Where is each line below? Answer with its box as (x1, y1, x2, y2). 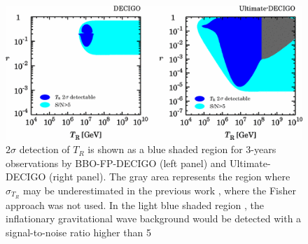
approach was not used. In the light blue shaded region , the (6, 197, 264, 212)
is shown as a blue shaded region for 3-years (87, 142, 276, 157)
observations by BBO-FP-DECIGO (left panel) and (6, 155, 227, 170)
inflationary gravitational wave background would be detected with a (6, 211, 302, 226)
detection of (19, 142, 70, 157)
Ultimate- (229, 155, 271, 170)
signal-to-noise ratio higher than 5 (6, 225, 151, 240)
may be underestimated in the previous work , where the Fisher (23, 183, 296, 198)
